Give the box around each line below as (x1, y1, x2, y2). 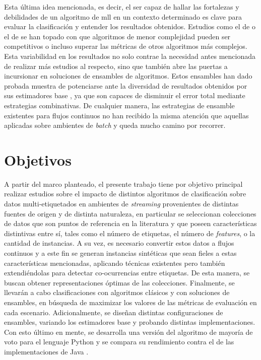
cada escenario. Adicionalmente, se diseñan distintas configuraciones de (4, 307, 223, 317)
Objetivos (4, 149, 72, 170)
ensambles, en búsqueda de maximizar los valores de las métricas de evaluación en (4, 297, 257, 307)
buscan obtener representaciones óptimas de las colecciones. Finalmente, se (4, 277, 235, 287)
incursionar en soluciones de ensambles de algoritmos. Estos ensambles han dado (4, 70, 252, 81)
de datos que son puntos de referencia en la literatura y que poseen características (4, 218, 257, 229)
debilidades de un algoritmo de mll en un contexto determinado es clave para (4, 11, 242, 22)
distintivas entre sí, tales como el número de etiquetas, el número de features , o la (4, 228, 255, 238)
